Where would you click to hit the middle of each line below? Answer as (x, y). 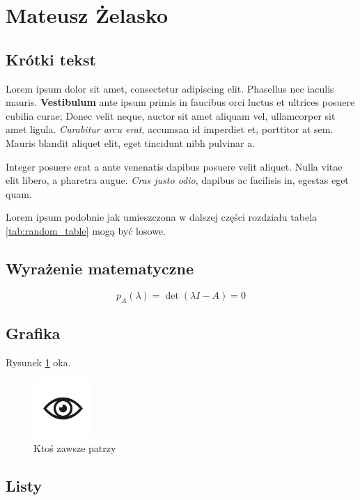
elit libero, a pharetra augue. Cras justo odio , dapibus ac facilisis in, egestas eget (177, 180)
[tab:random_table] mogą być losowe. (86, 230)
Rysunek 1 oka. (38, 362)
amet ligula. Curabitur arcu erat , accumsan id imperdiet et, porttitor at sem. (170, 129)
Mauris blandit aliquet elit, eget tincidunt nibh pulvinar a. (131, 142)
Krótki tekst (51, 59)
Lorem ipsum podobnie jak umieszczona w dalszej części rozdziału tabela (162, 217)
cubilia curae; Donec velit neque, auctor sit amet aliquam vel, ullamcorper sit (171, 115)
